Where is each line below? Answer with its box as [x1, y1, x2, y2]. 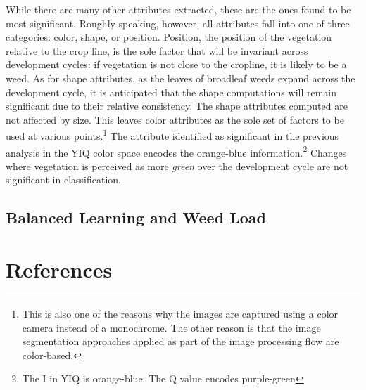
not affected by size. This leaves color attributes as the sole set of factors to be [6, 112, 344, 126]
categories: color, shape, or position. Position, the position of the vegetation [6, 30, 332, 44]
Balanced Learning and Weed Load [6, 207, 266, 228]
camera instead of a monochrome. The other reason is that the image [22, 320, 321, 334]
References [6, 255, 113, 283]
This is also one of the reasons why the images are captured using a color [22, 306, 339, 320]
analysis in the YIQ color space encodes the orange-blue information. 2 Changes [6, 143, 347, 160]
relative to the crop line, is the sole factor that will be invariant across [6, 43, 308, 58]
